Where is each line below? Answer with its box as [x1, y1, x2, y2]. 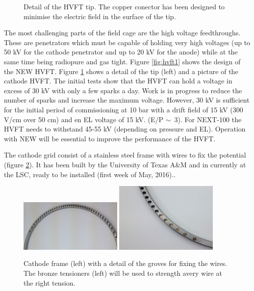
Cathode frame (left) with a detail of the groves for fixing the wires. [24, 258, 228, 268]
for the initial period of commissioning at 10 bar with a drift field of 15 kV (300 [4, 104, 243, 114]
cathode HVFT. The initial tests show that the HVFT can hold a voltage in [4, 76, 232, 86]
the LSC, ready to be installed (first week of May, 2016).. [4, 169, 176, 179]
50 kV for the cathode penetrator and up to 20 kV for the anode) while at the [4, 47, 238, 57]
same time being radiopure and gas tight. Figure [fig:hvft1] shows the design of [4, 56, 241, 66]
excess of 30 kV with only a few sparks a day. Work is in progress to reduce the [4, 85, 242, 95]
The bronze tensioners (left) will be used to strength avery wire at [24, 268, 222, 278]
